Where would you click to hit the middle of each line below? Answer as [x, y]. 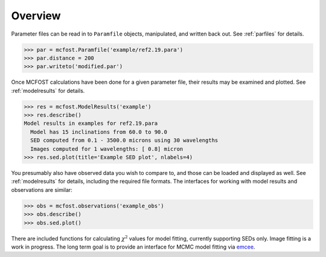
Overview [36, 16]
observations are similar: [42, 189]
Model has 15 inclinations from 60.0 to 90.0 [99, 132]
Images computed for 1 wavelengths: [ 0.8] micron [107, 149]
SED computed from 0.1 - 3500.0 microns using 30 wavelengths [124, 141]
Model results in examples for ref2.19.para [91, 123]
